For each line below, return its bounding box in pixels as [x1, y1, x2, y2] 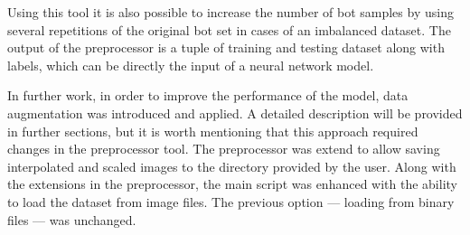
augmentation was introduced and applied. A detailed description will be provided [7, 103, 463, 122]
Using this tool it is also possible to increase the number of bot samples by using [7, 3, 454, 21]
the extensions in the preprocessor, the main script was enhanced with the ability [7, 174, 457, 193]
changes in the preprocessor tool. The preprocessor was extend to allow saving [7, 139, 440, 158]
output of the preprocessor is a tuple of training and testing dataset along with [7, 38, 445, 57]
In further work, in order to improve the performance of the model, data [7, 86, 409, 105]
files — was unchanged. [7, 210, 136, 229]
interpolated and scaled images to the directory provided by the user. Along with [7, 156, 456, 175]
